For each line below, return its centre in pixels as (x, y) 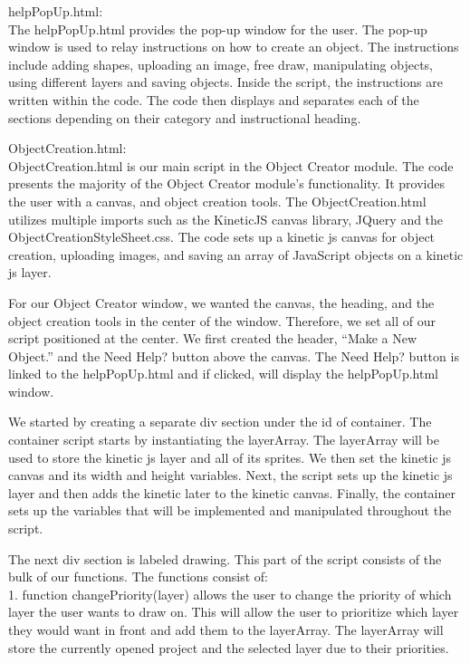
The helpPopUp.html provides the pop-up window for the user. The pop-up (218, 29)
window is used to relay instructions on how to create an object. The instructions (234, 47)
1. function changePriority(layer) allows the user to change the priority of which (230, 594)
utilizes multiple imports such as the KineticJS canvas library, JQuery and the (226, 219)
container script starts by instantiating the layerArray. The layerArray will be (224, 440)
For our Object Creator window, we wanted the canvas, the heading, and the (221, 302)
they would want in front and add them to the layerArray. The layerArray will (226, 629)
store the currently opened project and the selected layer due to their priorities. (229, 647)
